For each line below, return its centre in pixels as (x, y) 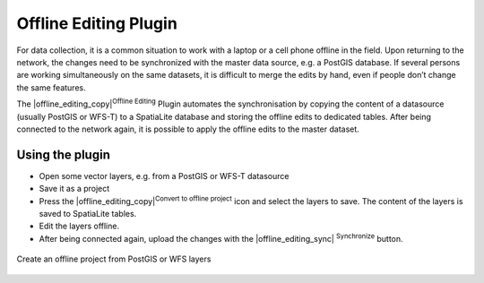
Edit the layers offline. (79, 226)
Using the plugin (64, 154)
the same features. (51, 87)
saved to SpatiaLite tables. (88, 213)
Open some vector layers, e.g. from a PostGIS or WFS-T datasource (164, 176)
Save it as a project (74, 189)
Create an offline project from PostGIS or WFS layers (114, 259)
